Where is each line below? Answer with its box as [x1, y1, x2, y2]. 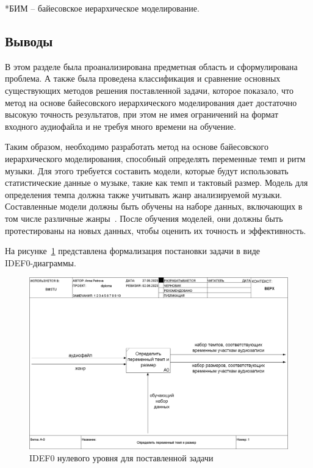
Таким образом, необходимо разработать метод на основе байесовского [5, 140, 268, 153]
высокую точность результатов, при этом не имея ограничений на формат [5, 108, 279, 121]
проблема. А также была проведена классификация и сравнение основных [5, 72, 281, 85]
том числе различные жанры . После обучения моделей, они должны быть [5, 211, 283, 224]
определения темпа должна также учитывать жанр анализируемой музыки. [5, 188, 282, 200]
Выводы [5, 31, 53, 50]
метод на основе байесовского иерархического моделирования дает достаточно [5, 96, 297, 108]
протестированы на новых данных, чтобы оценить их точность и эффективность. [5, 224, 306, 236]
